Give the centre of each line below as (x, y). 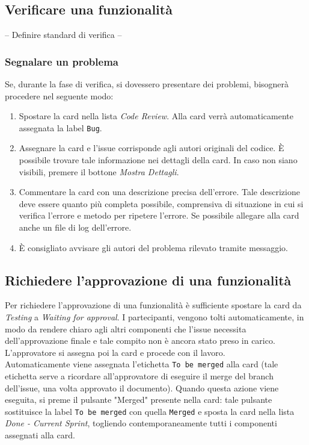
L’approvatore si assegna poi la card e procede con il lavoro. (115, 352)
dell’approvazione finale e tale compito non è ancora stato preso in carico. (140, 341)
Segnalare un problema (62, 61)
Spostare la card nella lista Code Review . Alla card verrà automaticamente (156, 116)
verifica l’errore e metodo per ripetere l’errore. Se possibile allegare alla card (159, 215)
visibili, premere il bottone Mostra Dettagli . (99, 171)
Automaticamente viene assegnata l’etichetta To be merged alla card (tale (142, 364)
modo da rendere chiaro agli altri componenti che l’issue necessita (126, 328)
